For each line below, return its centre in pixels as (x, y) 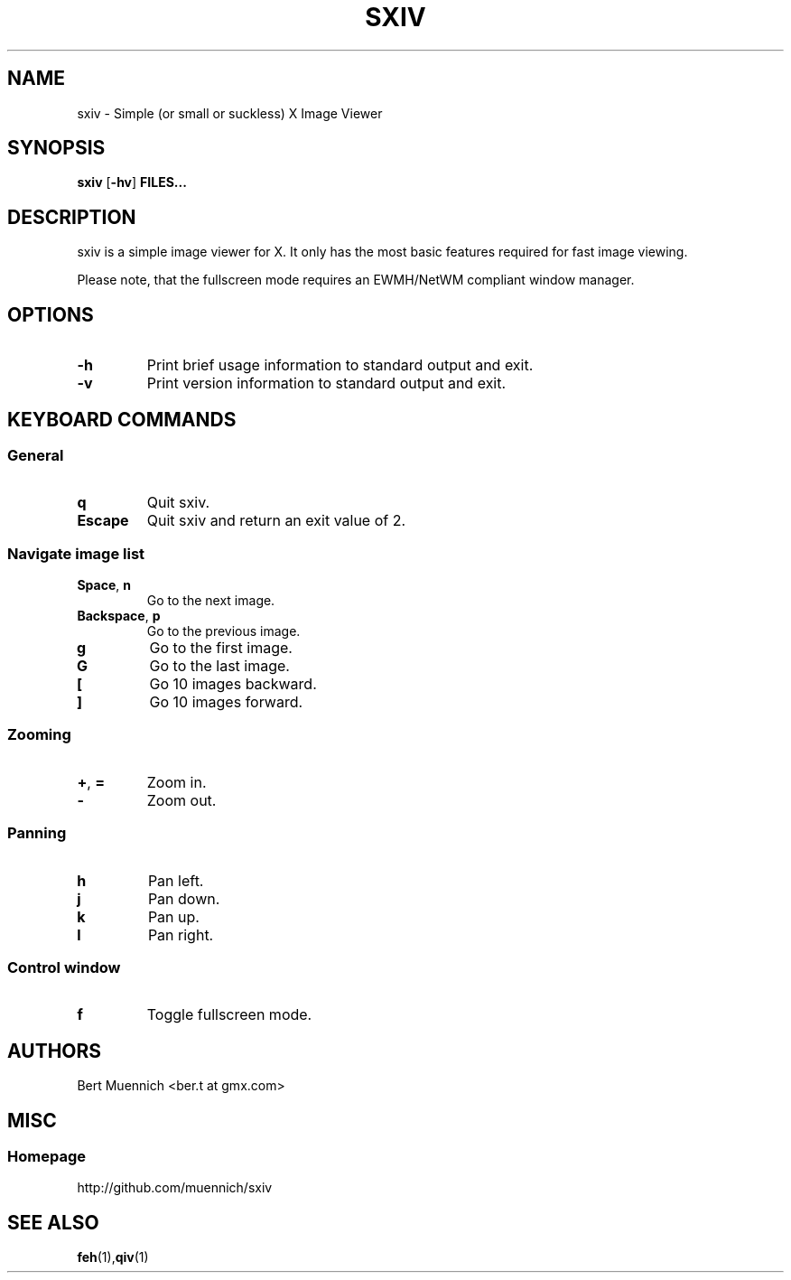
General (36, 455)
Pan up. (173, 916)
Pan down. (184, 898)
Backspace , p (119, 616)
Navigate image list (76, 553)
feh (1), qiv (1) (113, 1257)
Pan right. (181, 934)
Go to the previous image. (223, 631)
